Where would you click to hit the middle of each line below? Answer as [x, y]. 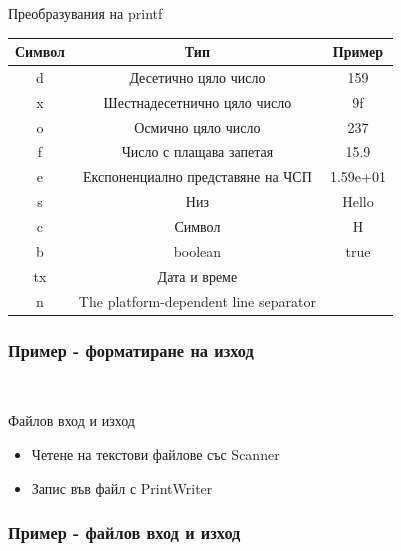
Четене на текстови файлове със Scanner [155, 454]
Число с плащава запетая [197, 151]
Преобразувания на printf [85, 13]
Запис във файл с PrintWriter [122, 487]
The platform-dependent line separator [197, 300]
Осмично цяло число [197, 126]
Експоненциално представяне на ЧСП [197, 176]
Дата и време [197, 275]
